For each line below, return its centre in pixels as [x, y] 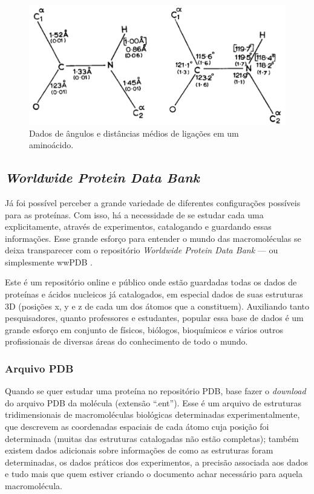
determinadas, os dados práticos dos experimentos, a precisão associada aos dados [157, 462]
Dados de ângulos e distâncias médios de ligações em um [134, 133]
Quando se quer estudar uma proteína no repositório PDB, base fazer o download [155, 391]
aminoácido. [51, 145]
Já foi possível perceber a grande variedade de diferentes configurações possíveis [153, 202]
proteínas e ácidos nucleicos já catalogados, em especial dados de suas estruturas [154, 294]
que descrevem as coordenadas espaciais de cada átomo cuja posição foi [137, 427]
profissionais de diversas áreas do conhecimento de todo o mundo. [126, 341]
